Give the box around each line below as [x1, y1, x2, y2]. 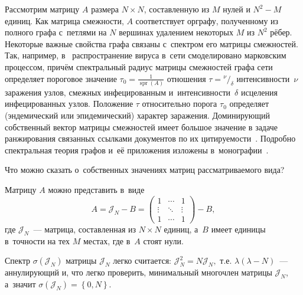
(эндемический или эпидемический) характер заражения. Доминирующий [5, 109, 271, 122]
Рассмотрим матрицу [5, 3, 80, 15]
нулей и [223, 3, 250, 15]
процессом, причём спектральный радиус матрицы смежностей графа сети [5, 60, 273, 73]
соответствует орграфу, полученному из [135, 14, 279, 27]
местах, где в [83, 234, 131, 247]
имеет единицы [211, 222, 266, 235]
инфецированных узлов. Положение [5, 97, 133, 110]
